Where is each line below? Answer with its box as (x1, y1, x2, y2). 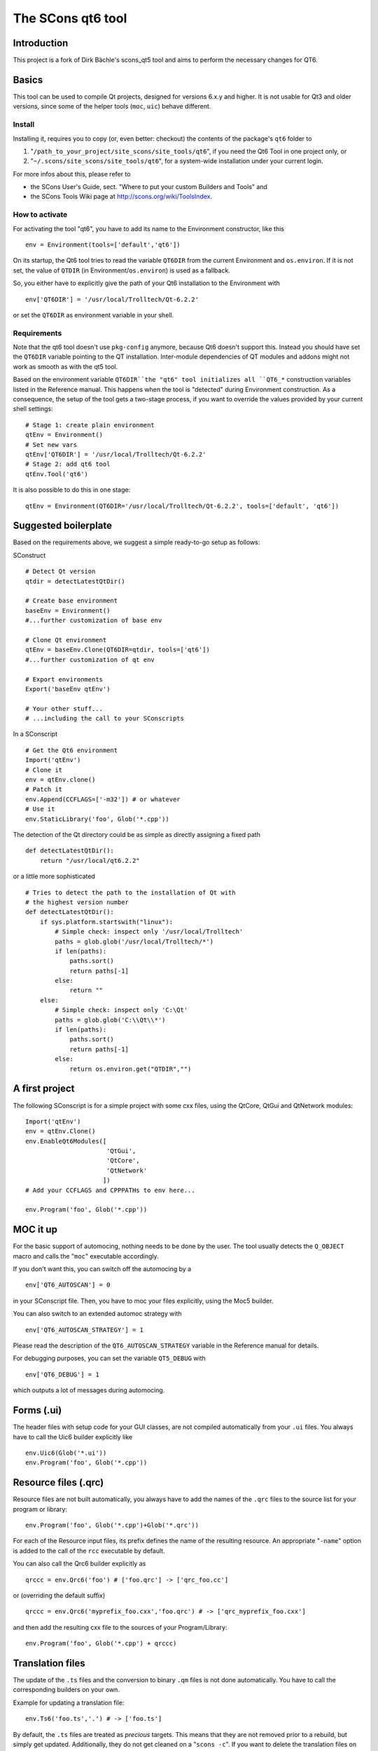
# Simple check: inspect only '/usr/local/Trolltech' (55, 928, 244, 936)
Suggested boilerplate (13, 520, 112, 532)
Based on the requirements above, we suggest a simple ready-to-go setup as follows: (13, 538, 260, 546)
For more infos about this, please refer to (13, 169, 131, 178)
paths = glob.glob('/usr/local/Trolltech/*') (55, 937, 213, 946)
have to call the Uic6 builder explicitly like (13, 1432, 133, 1441)
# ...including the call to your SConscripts (25, 714, 185, 723)
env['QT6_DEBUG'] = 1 (25, 1370, 99, 1378)
